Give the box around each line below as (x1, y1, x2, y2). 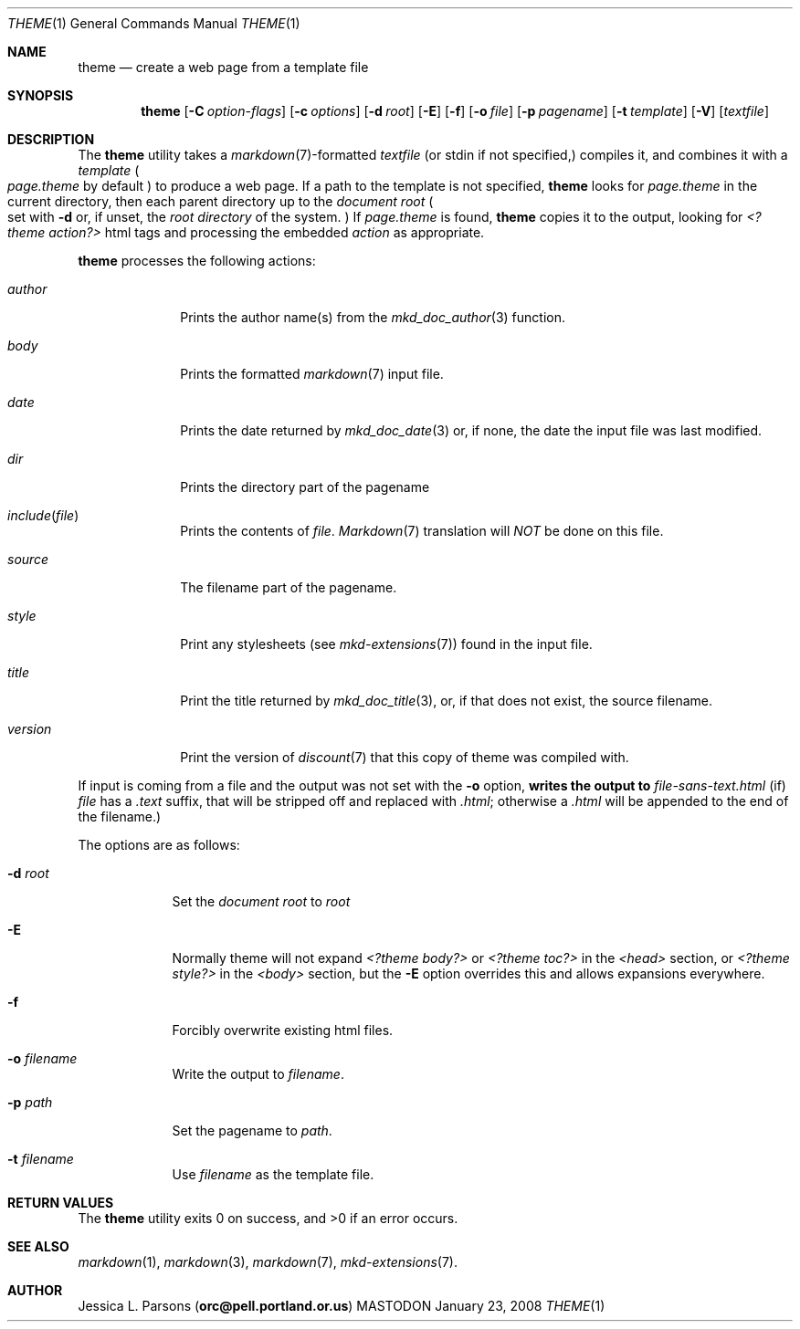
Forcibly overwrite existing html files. (172, 1022, 394, 1038)
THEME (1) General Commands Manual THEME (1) (7, 16, 300, 31)
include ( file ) (7, 508, 79, 523)
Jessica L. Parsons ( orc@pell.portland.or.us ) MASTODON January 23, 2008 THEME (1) (78, 1298, 605, 1313)
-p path (7, 1094, 53, 1110)
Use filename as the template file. (172, 1167, 374, 1182)
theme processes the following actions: (78, 253, 316, 268)
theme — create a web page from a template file (78, 59, 369, 75)
